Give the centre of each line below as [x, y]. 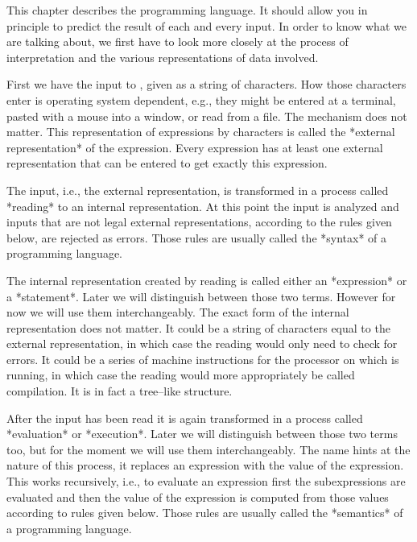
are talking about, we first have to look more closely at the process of [178, 41]
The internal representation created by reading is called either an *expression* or [207, 280]
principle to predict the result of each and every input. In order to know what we [206, 25]
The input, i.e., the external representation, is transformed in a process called [198, 190]
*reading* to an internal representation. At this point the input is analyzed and [203, 206]
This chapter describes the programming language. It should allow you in [187, 10]
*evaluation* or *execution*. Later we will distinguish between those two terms [202, 434]
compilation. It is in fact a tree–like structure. [120, 391]
